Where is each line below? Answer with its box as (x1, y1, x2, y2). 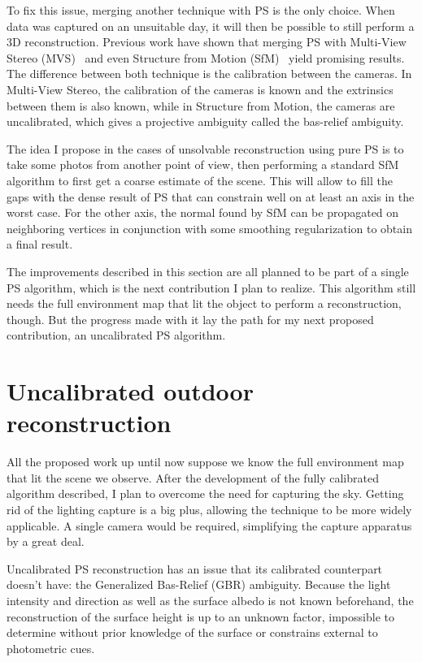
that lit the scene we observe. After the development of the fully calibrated (7, 469, 379, 486)
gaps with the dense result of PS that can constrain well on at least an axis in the (7, 188, 415, 205)
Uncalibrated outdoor (7, 374, 254, 408)
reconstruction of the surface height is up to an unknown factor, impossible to (7, 608, 394, 625)
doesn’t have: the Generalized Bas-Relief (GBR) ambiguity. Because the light (7, 576, 391, 593)
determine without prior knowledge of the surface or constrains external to (7, 624, 378, 641)
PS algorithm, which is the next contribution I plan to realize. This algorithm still (7, 279, 416, 296)
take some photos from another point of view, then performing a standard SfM (7, 156, 399, 173)
